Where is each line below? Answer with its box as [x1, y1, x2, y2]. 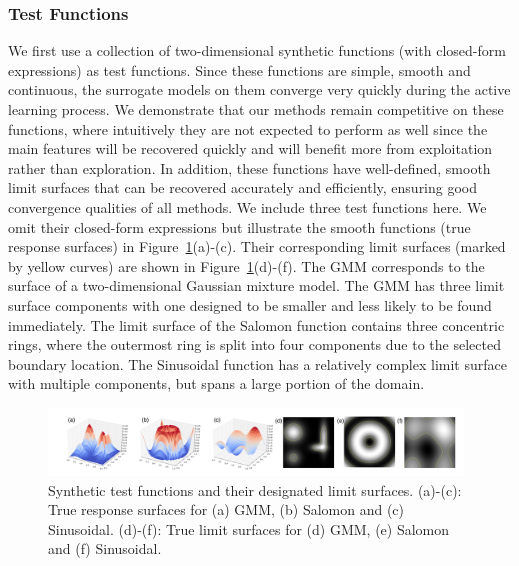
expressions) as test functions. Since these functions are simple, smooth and [8, 59, 471, 80]
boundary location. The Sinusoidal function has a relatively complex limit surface [8, 353, 507, 374]
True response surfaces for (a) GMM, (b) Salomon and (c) [48, 499, 405, 520]
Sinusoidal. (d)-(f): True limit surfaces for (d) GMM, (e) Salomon [48, 518, 450, 539]
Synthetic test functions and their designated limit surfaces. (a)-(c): [48, 479, 462, 500]
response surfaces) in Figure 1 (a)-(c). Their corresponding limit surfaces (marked [8, 236, 506, 257]
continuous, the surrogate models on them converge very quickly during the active [8, 79, 511, 100]
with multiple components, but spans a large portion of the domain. [8, 373, 425, 394]
